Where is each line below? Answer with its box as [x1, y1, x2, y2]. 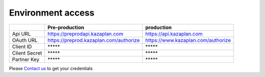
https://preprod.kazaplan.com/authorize [47, 37, 140, 43]
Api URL [12, 30, 31, 37]
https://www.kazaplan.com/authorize [145, 37, 231, 43]
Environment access [9, 7, 95, 18]
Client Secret [12, 49, 42, 56]
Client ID [12, 43, 32, 50]
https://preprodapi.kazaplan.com [47, 30, 124, 37]
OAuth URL [12, 37, 38, 43]
